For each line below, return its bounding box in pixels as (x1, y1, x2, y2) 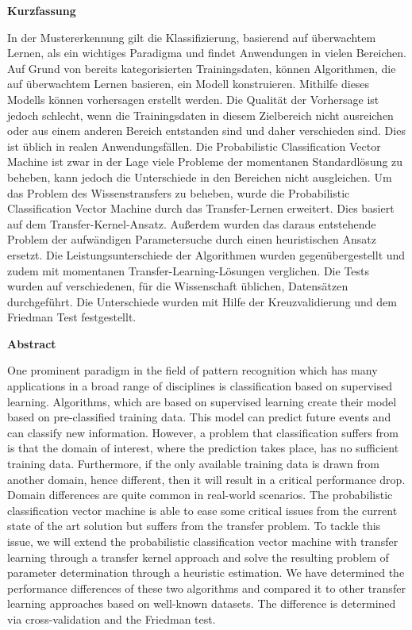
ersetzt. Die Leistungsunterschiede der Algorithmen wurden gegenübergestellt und (7, 246, 406, 263)
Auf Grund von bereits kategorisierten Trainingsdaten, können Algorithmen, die (7, 60, 396, 76)
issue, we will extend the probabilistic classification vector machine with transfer (7, 533, 399, 549)
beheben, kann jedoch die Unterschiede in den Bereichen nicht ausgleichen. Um (7, 168, 392, 185)
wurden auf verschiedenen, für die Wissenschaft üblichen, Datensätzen (7, 278, 348, 294)
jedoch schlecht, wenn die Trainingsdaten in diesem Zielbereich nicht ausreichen (7, 106, 394, 123)
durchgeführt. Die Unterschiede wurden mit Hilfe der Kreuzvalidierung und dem (7, 293, 397, 309)
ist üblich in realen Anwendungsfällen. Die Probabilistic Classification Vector (7, 137, 381, 154)
